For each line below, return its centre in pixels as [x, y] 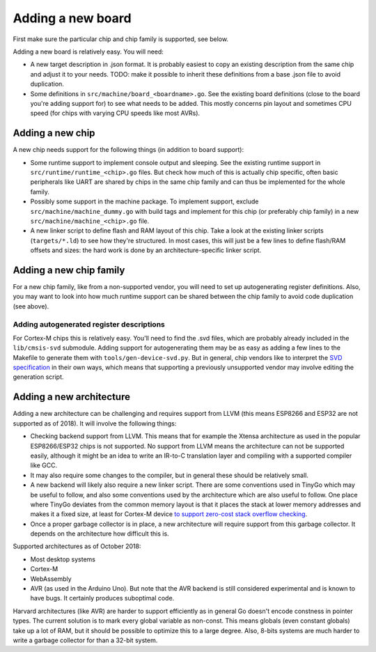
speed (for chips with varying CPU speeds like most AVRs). [115, 113]
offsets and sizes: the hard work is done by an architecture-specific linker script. [146, 250]
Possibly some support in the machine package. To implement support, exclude [144, 201]
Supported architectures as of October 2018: [77, 546]
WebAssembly [51, 579]
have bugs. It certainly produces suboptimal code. [102, 598]
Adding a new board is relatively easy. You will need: [88, 52]
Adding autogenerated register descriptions [89, 324]
